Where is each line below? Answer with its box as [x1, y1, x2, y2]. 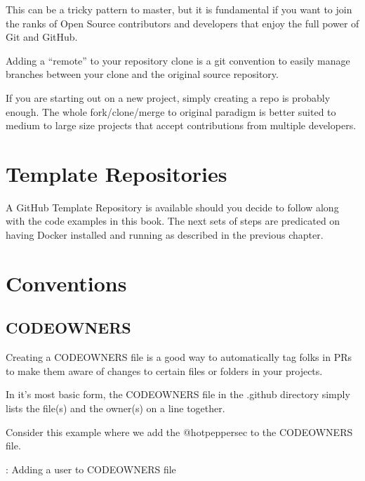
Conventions [6, 268, 127, 297]
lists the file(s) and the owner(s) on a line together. [6, 401, 225, 416]
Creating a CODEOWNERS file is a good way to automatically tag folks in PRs [6, 350, 352, 364]
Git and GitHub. [6, 29, 78, 44]
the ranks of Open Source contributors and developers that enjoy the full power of [6, 15, 359, 30]
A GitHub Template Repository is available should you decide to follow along [6, 199, 339, 214]
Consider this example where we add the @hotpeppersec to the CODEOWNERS [6, 424, 353, 439]
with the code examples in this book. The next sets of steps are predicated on [6, 213, 340, 228]
